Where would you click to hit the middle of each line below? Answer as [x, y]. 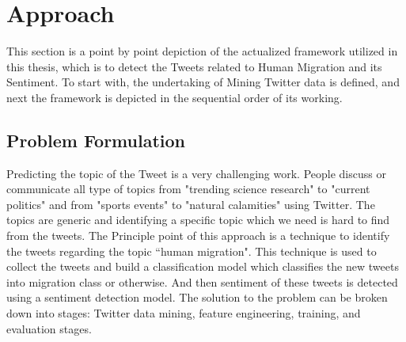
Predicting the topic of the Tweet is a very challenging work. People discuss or [196, 173]
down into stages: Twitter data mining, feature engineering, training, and [184, 313]
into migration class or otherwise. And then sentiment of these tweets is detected [202, 281]
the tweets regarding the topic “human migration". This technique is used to [192, 251]
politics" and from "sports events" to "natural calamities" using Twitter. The [191, 204]
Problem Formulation [96, 140]
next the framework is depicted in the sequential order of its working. [175, 97]
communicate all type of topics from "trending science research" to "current [188, 189]
